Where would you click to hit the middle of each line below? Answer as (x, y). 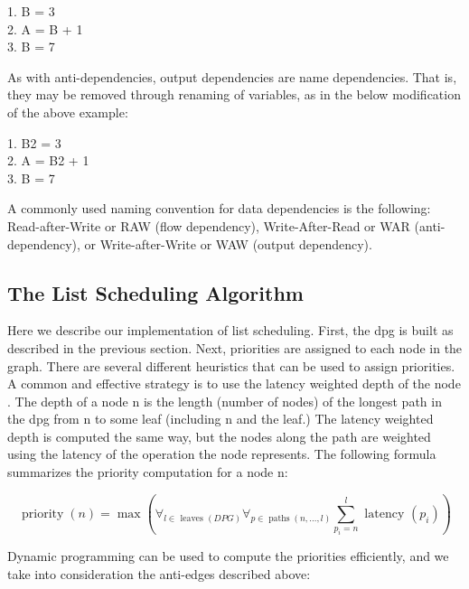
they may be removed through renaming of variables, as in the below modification (234, 94)
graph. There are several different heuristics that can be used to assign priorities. (231, 365)
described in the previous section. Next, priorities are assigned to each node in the (235, 347)
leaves (192, 518)
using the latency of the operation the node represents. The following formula (222, 454)
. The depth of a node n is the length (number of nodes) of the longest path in (225, 401)
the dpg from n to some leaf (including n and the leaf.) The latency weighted (220, 419)
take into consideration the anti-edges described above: (159, 574)
